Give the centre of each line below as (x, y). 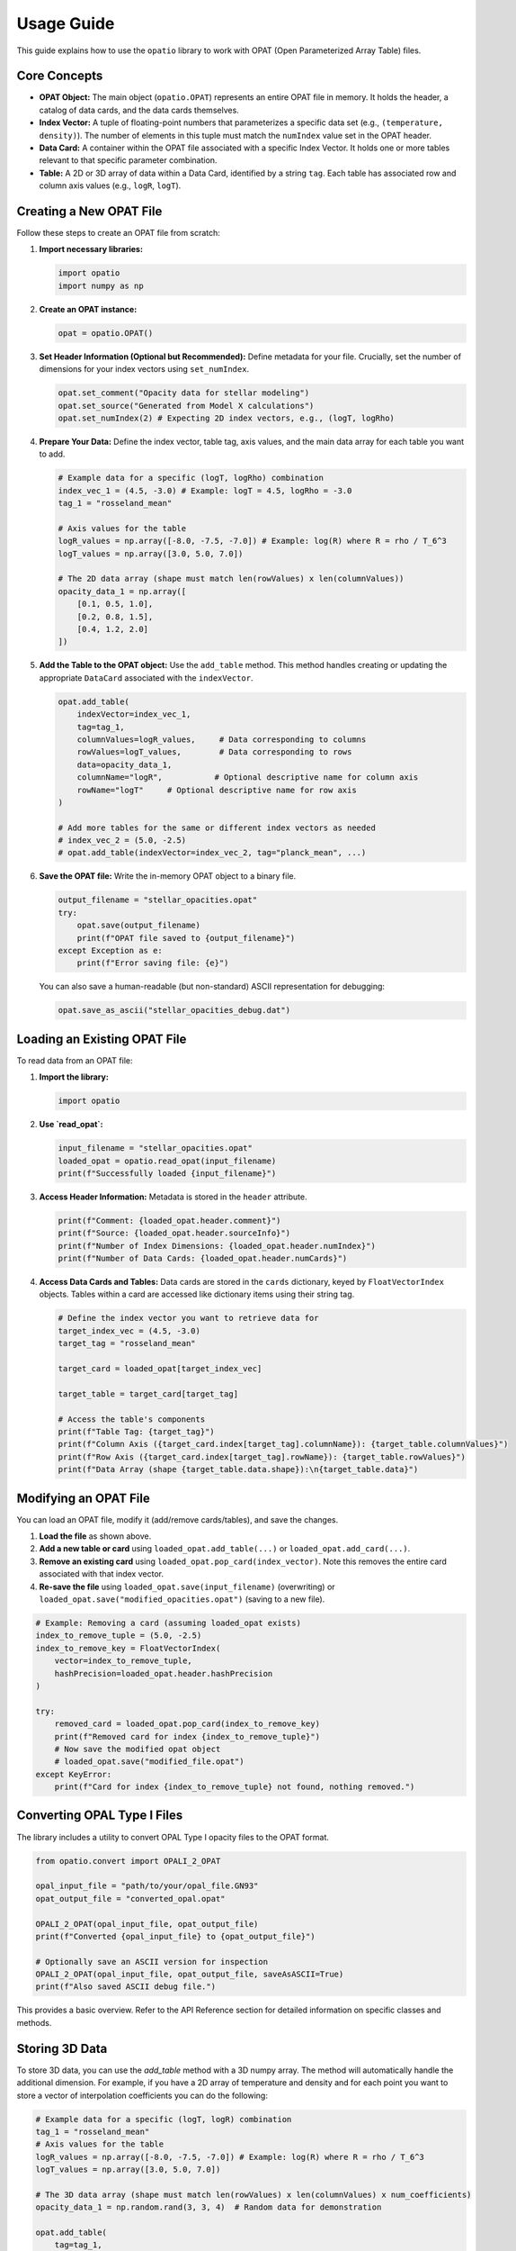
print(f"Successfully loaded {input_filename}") (167, 1173)
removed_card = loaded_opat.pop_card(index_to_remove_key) (187, 1724)
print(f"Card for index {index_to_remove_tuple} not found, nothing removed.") (235, 1787)
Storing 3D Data (62, 2048)
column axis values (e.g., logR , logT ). (110, 185)
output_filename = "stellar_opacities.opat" (158, 900)
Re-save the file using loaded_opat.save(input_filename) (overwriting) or (187, 1587)
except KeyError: (74, 1774)
